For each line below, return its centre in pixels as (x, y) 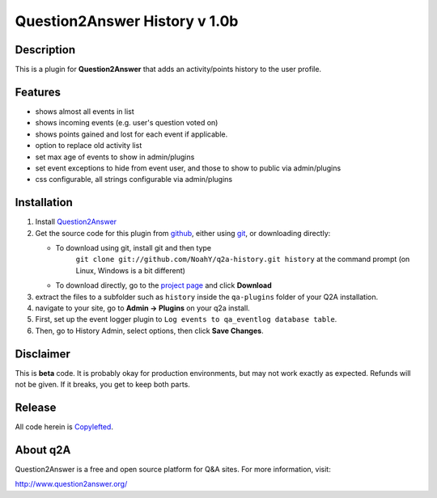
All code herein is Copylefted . (64, 426)
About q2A (43, 450)
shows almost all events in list (85, 111)
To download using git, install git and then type (134, 248)
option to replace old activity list (89, 146)
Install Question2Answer (76, 222)
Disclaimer (42, 354)
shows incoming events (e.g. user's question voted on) (127, 123)
